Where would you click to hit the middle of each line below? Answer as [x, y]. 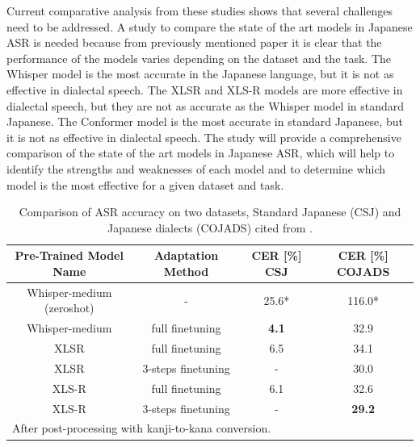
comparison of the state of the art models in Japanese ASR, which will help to [201, 153]
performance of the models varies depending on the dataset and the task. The [199, 58]
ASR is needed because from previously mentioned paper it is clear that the [194, 42]
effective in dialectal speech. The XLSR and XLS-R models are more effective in [205, 89]
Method [186, 271]
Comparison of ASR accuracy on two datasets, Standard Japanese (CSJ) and [210, 212]
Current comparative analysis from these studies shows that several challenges [200, 10]
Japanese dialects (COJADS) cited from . [210, 227]
